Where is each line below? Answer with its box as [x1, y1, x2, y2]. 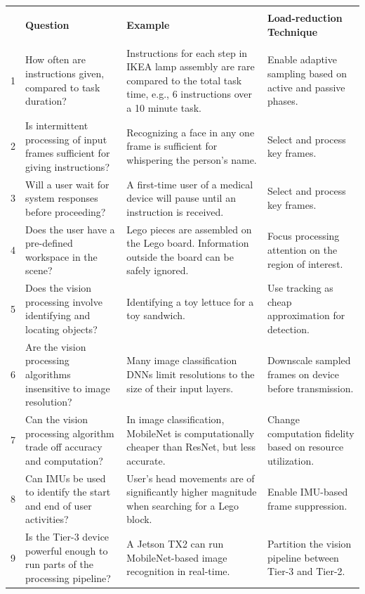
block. [126, 512, 152, 527]
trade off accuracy [25, 439, 102, 454]
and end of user [25, 498, 92, 512]
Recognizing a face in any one [126, 124, 255, 139]
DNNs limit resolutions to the [126, 367, 255, 381]
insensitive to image [25, 380, 110, 395]
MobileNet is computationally [126, 425, 255, 440]
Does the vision [25, 280, 92, 295]
